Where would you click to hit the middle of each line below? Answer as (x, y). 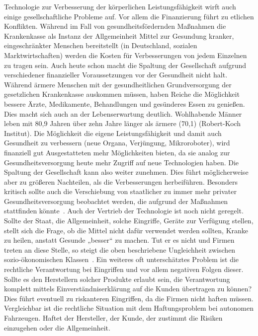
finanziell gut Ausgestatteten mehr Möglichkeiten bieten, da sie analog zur (117, 152)
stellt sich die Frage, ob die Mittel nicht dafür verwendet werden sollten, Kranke (126, 230)
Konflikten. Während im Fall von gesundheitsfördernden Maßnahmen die (115, 26)
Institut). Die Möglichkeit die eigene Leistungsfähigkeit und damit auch (113, 133)
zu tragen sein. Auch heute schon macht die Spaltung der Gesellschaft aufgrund (125, 65)
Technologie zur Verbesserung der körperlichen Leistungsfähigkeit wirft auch (120, 6)
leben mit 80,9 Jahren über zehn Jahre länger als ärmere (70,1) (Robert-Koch (123, 123)
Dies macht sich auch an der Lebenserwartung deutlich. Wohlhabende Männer (123, 113)
